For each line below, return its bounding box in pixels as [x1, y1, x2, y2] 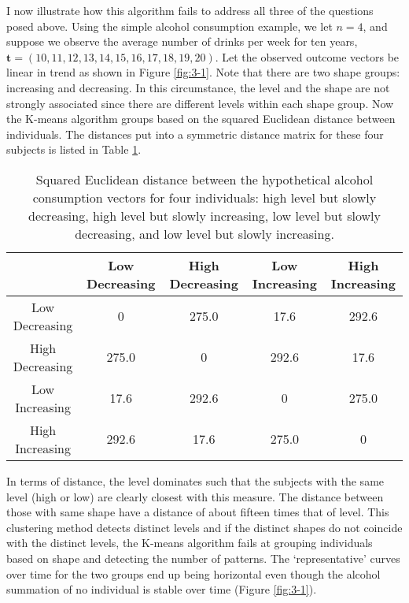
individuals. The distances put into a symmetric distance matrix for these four [6, 125, 384, 142]
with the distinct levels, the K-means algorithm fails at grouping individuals [6, 534, 373, 551]
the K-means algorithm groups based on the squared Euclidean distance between [6, 110, 396, 127]
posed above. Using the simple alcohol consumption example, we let [6, 17, 333, 34]
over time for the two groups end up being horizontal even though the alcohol [6, 565, 381, 582]
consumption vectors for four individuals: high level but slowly [32, 188, 377, 207]
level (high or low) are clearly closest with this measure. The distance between [6, 488, 384, 504]
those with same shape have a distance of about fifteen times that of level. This [6, 504, 389, 520]
